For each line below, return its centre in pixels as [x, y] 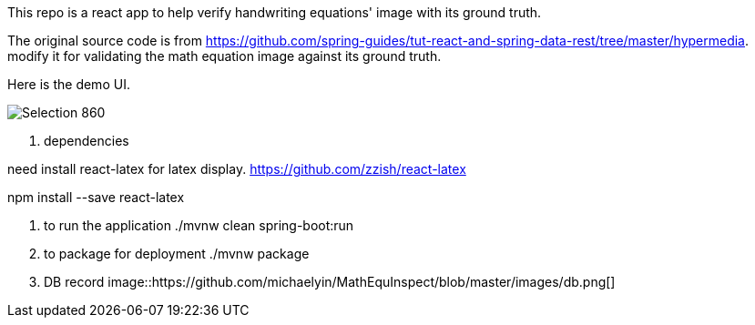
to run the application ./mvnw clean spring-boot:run [199, 225]
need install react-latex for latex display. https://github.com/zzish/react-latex [237, 169]
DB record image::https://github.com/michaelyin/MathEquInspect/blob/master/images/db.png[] [330, 282]
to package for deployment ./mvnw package [177, 254]
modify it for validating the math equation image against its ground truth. [224, 56]
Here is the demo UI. [69, 84]
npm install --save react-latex [96, 197]
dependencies [87, 141]
